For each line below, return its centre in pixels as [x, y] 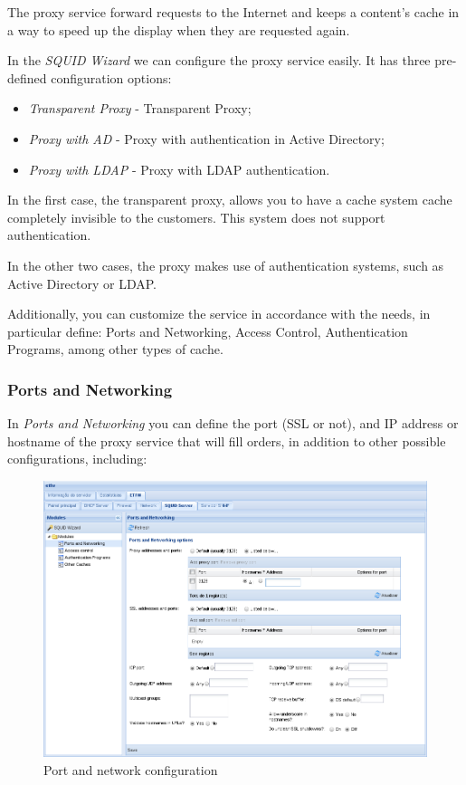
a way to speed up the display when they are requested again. [179, 29]
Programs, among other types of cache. [115, 349]
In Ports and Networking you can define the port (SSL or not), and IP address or [233, 423]
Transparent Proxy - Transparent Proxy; [140, 108]
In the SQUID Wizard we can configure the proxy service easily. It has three [219, 60]
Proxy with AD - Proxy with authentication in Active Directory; [206, 138]
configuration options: [111, 77]
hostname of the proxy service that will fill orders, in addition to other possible [227, 440]
